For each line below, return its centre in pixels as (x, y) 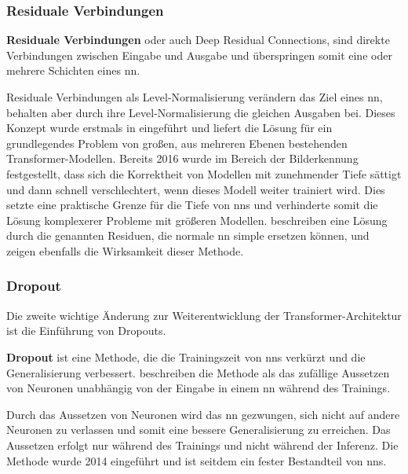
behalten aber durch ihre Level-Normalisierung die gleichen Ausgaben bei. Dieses (201, 112)
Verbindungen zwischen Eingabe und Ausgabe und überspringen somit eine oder (199, 55)
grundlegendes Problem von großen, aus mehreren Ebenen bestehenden (177, 143)
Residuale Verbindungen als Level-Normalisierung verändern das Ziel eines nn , (195, 97)
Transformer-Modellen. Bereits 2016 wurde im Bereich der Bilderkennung (182, 158)
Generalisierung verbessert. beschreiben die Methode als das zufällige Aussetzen (198, 372)
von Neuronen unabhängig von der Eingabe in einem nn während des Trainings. (199, 388)
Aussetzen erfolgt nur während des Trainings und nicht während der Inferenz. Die (202, 445)
